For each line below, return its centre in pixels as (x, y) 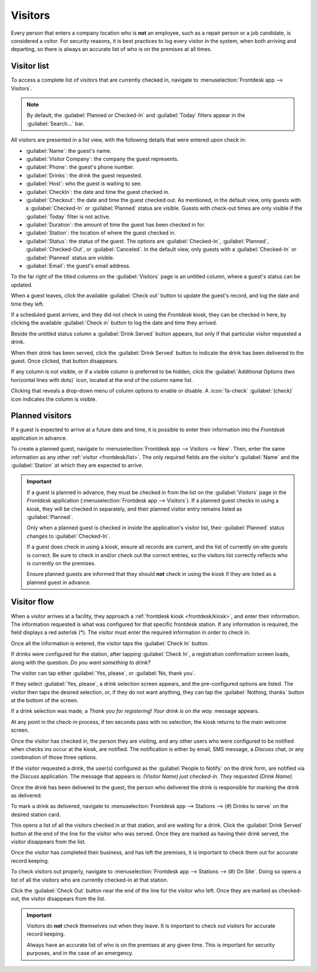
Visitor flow (33, 602)
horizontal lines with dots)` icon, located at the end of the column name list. (102, 380)
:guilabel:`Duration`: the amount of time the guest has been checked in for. (115, 225)
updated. (22, 284)
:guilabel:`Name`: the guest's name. (68, 150)
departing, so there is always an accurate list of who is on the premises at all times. (112, 49)
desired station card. (36, 815)
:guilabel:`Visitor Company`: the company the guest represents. (102, 159)
